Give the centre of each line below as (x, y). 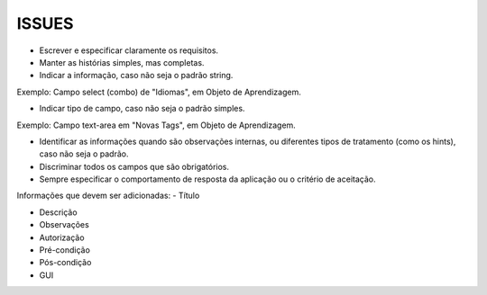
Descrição (58, 212)
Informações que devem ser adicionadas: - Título (108, 196)
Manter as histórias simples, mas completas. (122, 62)
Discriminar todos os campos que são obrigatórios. (134, 166)
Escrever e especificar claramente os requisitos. (129, 50)
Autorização (62, 237)
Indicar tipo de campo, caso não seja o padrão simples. (142, 109)
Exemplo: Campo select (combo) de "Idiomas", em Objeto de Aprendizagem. (159, 92)
